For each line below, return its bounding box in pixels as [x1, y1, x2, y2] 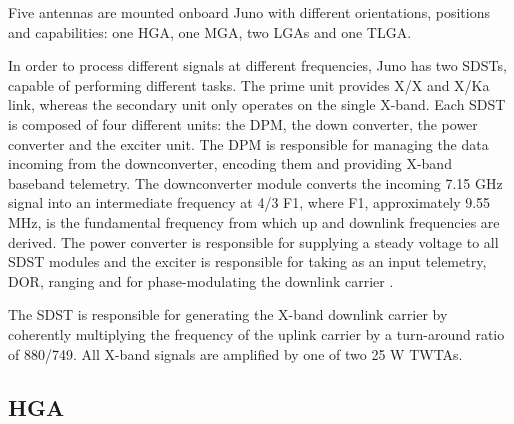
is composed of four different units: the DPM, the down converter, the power [8, 113, 478, 134]
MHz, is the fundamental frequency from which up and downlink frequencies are [8, 211, 500, 232]
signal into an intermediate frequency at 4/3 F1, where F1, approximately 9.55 [8, 192, 491, 213]
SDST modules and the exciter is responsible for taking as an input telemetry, [8, 251, 487, 272]
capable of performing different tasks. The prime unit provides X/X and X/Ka [8, 74, 490, 95]
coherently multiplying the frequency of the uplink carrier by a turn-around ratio [8, 323, 505, 344]
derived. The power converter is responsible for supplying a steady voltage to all [8, 231, 499, 252]
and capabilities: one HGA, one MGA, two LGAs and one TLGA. [8, 21, 412, 42]
